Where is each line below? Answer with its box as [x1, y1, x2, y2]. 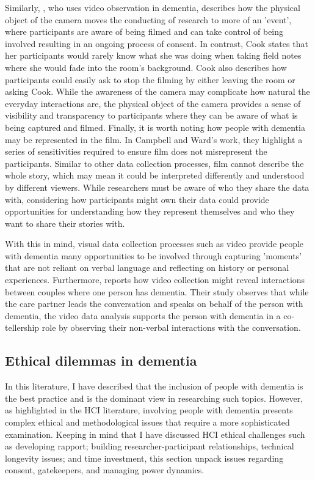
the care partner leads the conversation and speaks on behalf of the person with [5, 297, 303, 310]
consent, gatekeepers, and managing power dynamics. [5, 463, 205, 476]
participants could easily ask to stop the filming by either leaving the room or [5, 73, 295, 86]
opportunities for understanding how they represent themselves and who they [5, 205, 295, 218]
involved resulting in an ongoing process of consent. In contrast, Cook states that [5, 37, 308, 50]
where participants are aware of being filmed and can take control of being [5, 25, 284, 38]
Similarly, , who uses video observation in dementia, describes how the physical [5, 1, 300, 13]
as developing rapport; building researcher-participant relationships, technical [5, 440, 294, 452]
